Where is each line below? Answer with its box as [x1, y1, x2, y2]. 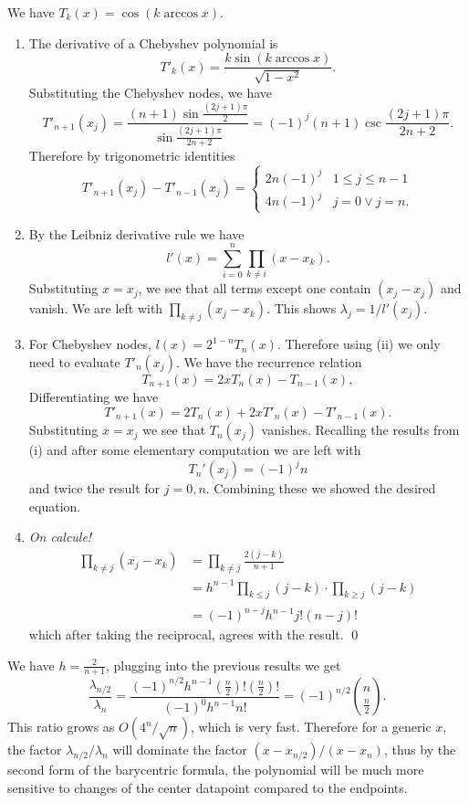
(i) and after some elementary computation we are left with [28, 440, 361, 460]
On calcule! [28, 527, 92, 546]
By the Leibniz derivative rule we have [28, 224, 245, 243]
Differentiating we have [28, 387, 159, 407]
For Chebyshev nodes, [28, 334, 151, 354]
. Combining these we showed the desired [205, 479, 436, 498]
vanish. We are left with [28, 299, 163, 318]
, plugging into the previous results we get [105, 655, 341, 674]
